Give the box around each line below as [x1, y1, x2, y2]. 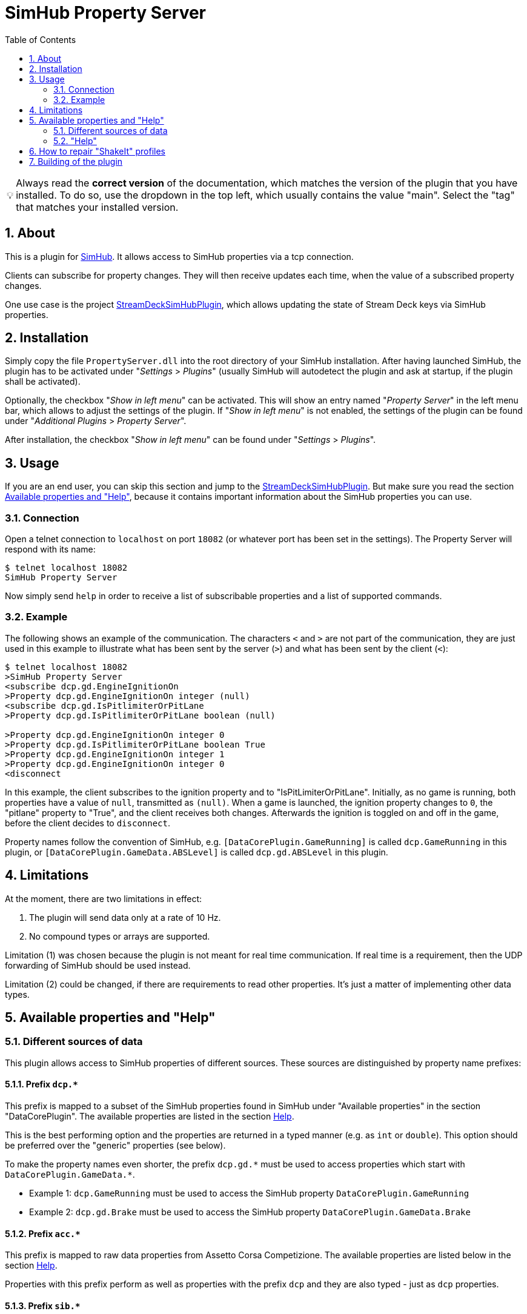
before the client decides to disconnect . [5, 817, 171, 828]
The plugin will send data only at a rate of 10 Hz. [29, 912, 221, 923]
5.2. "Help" [53, 135, 97, 146]
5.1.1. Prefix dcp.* [5, 1079, 78, 1090]
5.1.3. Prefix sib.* [5, 1300, 81, 1311]
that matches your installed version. [16, 201, 179, 213]
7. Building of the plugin [29, 156, 123, 167]
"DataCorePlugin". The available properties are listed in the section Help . [5, 1111, 294, 1122]
